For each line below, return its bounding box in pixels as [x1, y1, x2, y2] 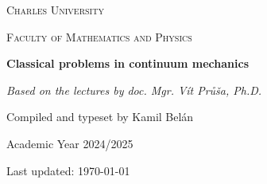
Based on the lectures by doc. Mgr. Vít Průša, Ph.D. [6, 81, 262, 98]
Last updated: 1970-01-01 [6, 162, 130, 178]
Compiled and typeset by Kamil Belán [6, 108, 194, 125]
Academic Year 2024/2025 [6, 135, 133, 151]
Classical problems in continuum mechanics [6, 55, 250, 72]
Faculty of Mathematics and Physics [6, 28, 192, 45]
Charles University [6, 2, 104, 18]
